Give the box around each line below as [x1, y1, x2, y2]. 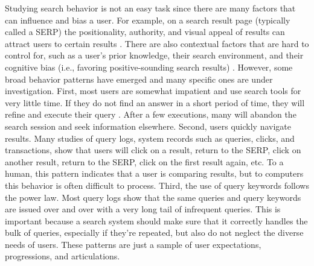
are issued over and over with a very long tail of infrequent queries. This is [5, 203, 281, 215]
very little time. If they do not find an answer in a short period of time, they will [5, 96, 305, 109]
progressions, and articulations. [5, 250, 120, 262]
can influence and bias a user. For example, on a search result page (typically [5, 13, 290, 26]
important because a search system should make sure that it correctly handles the [5, 214, 308, 227]
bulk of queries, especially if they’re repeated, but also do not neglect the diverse [5, 226, 304, 239]
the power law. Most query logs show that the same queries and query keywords [5, 191, 301, 203]
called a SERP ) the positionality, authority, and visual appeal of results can [5, 25, 285, 38]
